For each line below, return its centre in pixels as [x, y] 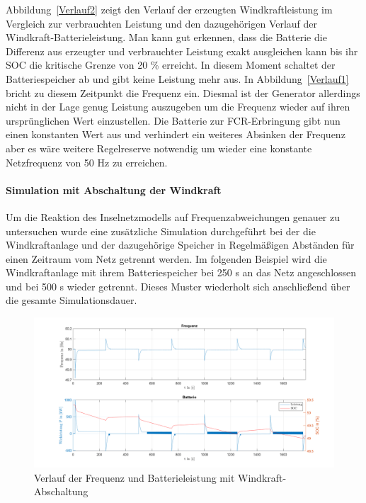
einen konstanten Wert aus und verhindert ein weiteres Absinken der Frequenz [176, 134]
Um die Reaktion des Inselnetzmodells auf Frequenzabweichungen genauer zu [173, 216]
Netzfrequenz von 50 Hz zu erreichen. [87, 162]
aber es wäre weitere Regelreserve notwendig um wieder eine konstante [159, 148]
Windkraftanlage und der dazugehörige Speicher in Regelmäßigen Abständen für [180, 245]
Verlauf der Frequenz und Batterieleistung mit [135, 477]
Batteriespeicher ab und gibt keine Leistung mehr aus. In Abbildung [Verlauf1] [177, 78]
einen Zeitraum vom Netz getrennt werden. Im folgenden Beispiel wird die [166, 258]
